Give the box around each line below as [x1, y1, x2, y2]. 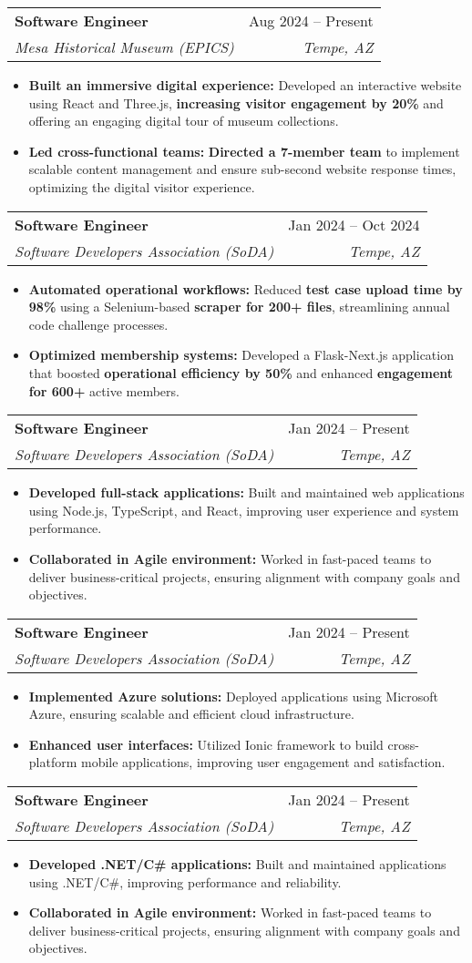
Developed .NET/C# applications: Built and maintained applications [28, 855, 446, 874]
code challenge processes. [28, 314, 169, 333]
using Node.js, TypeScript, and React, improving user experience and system [28, 500, 459, 519]
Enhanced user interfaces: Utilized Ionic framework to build [28, 734, 384, 753]
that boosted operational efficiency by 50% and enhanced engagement [28, 363, 454, 382]
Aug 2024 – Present [248, 10, 374, 31]
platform [28, 753, 77, 772]
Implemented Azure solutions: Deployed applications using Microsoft [28, 686, 439, 705]
